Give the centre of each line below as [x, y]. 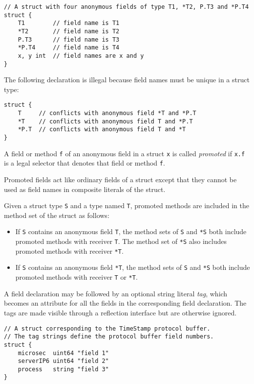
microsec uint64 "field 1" [63, 353]
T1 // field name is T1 [69, 23]
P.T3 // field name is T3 [69, 39]
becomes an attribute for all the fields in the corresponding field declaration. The [125, 303]
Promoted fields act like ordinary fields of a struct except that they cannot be [120, 180]
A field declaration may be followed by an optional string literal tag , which [116, 293]
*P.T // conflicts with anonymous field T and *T [102, 130]
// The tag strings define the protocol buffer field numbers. [109, 337]
